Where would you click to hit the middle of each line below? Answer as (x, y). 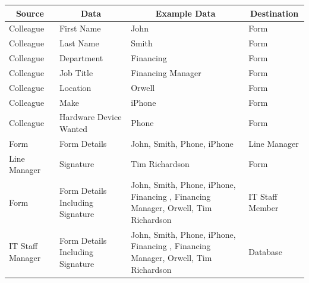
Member (264, 208)
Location (75, 87)
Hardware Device (90, 117)
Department (81, 58)
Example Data (185, 13)
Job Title (76, 72)
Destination (274, 13)
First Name (80, 28)
